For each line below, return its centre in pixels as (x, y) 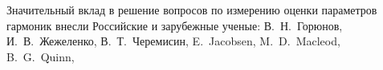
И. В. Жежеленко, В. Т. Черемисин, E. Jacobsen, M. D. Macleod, (173, 41)
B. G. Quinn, (41, 56)
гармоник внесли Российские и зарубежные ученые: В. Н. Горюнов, (175, 25)
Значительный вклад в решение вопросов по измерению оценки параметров (192, 10)
